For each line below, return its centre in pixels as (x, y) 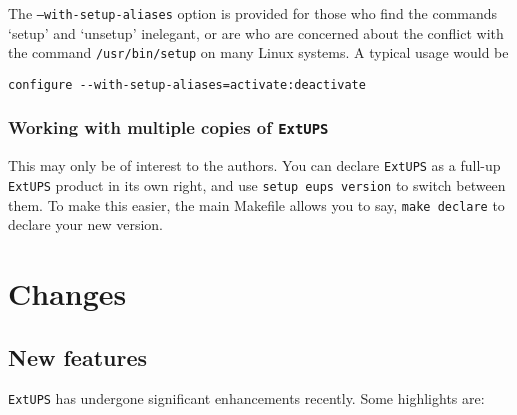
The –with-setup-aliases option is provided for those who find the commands (253, 13)
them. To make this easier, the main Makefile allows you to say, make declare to (256, 204)
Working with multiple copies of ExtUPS (168, 127)
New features (77, 356)
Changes (67, 293)
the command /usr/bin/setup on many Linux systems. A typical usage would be (258, 52)
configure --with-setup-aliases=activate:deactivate (187, 84)
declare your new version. (85, 224)
